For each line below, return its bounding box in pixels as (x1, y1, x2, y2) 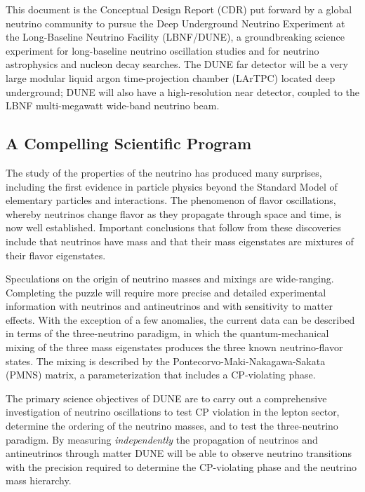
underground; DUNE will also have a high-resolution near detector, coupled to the (6, 84, 359, 99)
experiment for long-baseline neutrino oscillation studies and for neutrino (6, 43, 319, 57)
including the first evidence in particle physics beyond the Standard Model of (6, 179, 338, 193)
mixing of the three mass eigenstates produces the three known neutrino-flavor (6, 340, 343, 355)
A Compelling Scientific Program (6, 132, 252, 154)
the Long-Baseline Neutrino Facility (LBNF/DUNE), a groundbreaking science (6, 29, 345, 44)
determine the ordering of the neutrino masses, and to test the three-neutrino (6, 418, 338, 433)
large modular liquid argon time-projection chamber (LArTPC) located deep (6, 70, 336, 85)
